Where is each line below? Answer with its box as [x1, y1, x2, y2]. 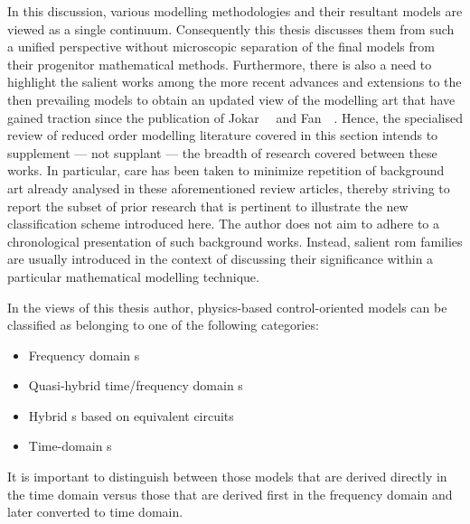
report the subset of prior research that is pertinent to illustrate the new [7, 196, 409, 215]
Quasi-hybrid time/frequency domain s [28, 376, 243, 395]
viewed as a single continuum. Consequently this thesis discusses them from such [7, 19, 455, 38]
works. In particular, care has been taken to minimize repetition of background [7, 161, 445, 180]
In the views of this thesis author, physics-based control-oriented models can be [7, 297, 447, 316]
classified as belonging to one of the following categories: [7, 315, 319, 334]
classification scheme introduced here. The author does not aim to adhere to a [7, 214, 439, 233]
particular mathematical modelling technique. [7, 267, 259, 285]
